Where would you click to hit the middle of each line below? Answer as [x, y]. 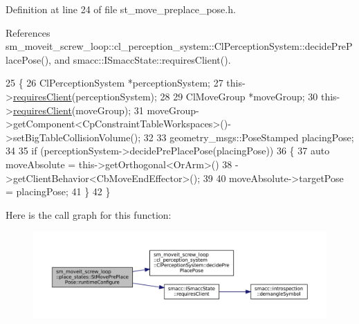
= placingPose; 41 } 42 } [58, 191]
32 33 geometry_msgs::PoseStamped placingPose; [249, 137]
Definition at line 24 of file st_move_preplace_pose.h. [121, 9]
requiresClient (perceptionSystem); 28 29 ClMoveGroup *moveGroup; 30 [165, 96]
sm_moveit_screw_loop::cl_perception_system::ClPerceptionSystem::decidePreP [179, 46]
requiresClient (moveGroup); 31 [78, 110]
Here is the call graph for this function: [89, 214]
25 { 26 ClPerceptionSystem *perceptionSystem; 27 [114, 83]
